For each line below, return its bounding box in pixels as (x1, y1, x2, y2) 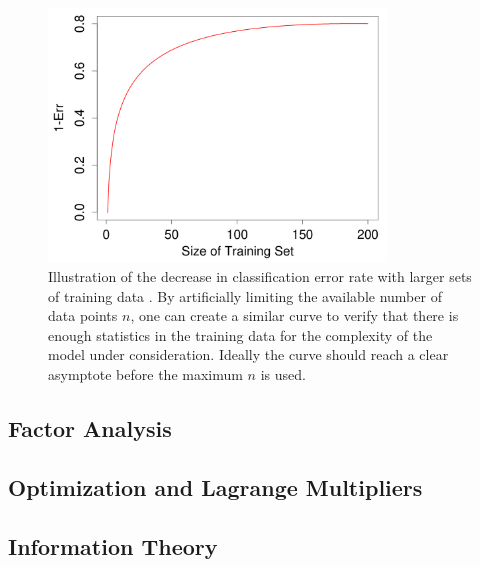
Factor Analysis (8, 412, 172, 443)
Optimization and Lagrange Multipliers (8, 471, 423, 502)
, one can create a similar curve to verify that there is (130, 305, 459, 326)
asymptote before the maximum (48, 363, 243, 384)
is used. (260, 363, 306, 384)
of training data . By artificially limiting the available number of (48, 285, 442, 306)
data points (48, 305, 118, 326)
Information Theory (8, 530, 218, 561)
